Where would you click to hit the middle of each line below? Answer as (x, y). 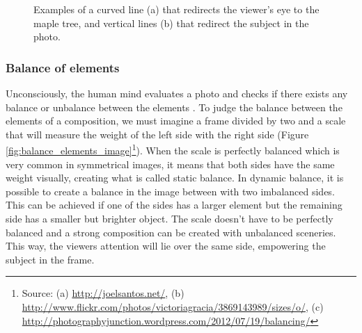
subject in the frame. (50, 259)
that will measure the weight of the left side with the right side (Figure (157, 134)
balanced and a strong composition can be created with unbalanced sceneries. (171, 232)
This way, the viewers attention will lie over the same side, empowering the (166, 246)
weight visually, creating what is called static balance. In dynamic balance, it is (175, 178)
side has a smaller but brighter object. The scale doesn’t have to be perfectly (170, 218)
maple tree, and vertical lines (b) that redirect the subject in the (171, 23)
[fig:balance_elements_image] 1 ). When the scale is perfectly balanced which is (173, 149)
